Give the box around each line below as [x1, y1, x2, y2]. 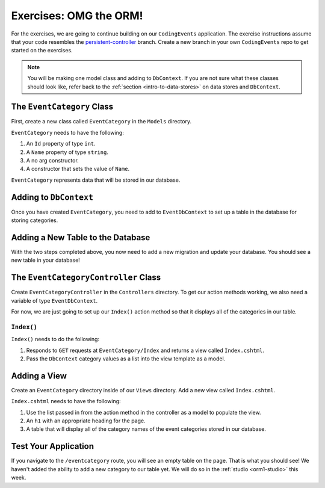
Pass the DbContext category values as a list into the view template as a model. [26, 355, 226, 362]
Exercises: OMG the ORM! [11, 9, 144, 22]
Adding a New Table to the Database [11, 232, 150, 242]
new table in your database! [11, 256, 81, 264]
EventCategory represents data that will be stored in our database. [11, 176, 181, 184]
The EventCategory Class [11, 102, 114, 112]
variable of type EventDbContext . [11, 297, 98, 304]
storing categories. [11, 217, 58, 224]
